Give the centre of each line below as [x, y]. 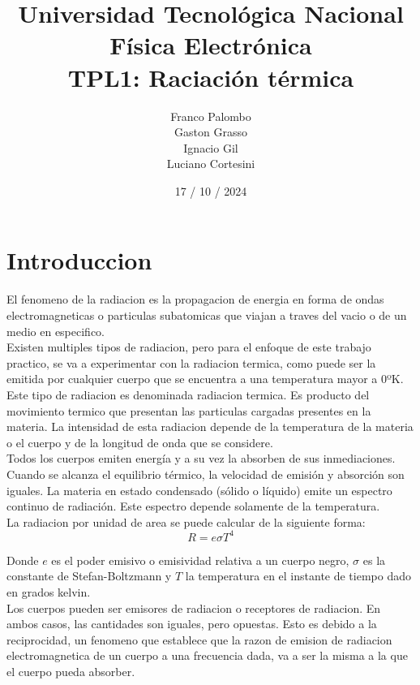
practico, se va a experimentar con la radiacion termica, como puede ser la [191, 362]
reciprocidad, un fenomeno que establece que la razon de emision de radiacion [199, 639]
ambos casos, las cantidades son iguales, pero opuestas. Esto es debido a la [192, 624]
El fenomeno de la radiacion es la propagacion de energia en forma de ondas [195, 299]
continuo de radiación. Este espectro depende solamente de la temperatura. [193, 506]
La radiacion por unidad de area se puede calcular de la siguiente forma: [186, 521]
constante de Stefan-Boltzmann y [89, 576]
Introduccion [79, 260]
